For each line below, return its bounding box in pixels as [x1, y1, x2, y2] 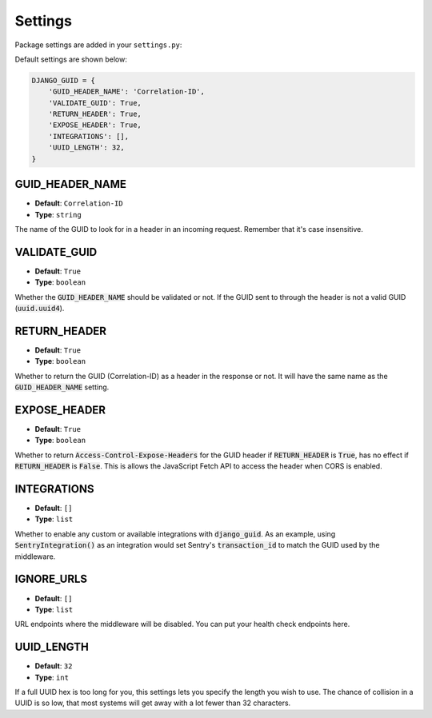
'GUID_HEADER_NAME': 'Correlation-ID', [48, 87, 206, 96]
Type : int [34, 672, 70, 682]
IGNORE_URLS [14, 572, 88, 586]
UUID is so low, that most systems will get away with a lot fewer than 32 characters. [14, 698, 291, 708]
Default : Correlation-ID [34, 198, 123, 208]
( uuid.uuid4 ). [14, 304, 65, 313]
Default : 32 [34, 661, 73, 671]
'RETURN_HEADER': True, [48, 110, 142, 119]
